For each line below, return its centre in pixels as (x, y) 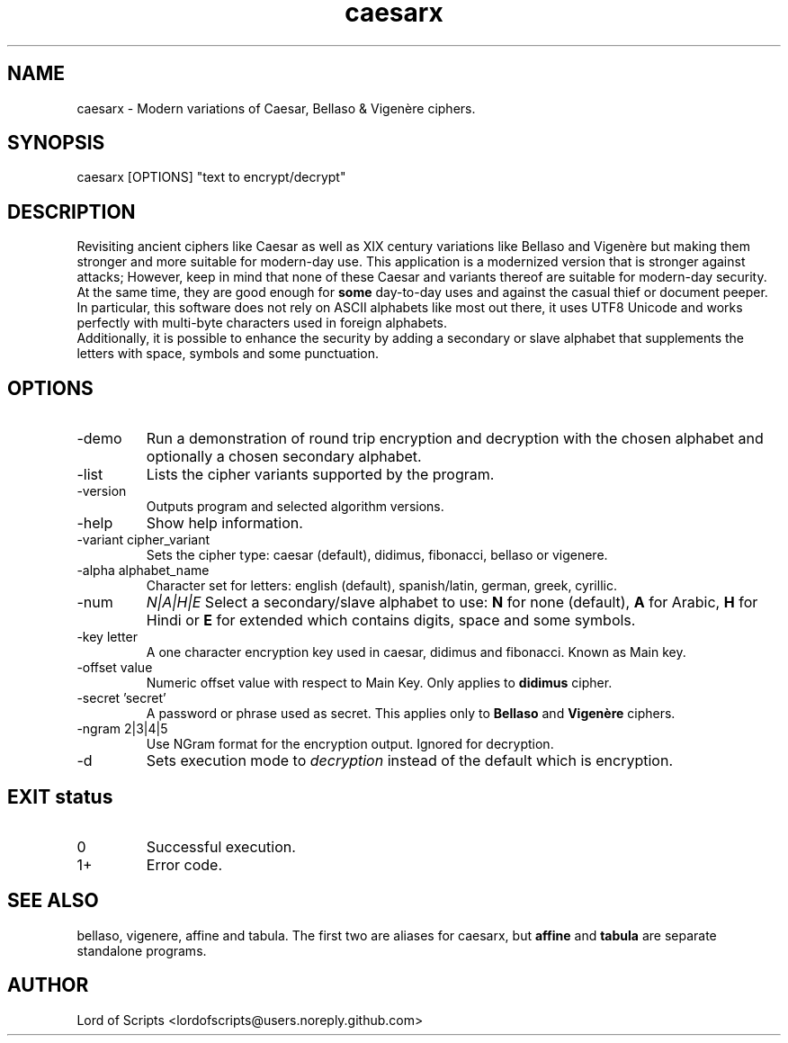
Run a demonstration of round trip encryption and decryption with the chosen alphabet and (455, 439)
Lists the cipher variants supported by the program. (320, 475)
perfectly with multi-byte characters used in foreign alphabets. (262, 323)
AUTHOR (48, 985)
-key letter (107, 637)
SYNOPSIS (56, 143)
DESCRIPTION (72, 211)
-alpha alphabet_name (143, 571)
